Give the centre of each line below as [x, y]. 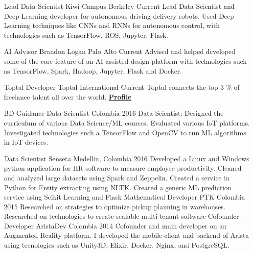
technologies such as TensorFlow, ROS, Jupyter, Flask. [86, 35]
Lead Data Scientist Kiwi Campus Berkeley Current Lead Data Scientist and [119, 6]
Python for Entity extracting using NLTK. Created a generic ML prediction [118, 187]
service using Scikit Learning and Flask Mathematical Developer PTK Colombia [125, 197]
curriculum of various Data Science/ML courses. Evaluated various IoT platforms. [127, 122]
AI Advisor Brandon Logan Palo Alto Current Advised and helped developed [120, 51]
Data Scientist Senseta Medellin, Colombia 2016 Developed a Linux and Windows [126, 158]
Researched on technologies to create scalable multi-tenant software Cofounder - [124, 216]
